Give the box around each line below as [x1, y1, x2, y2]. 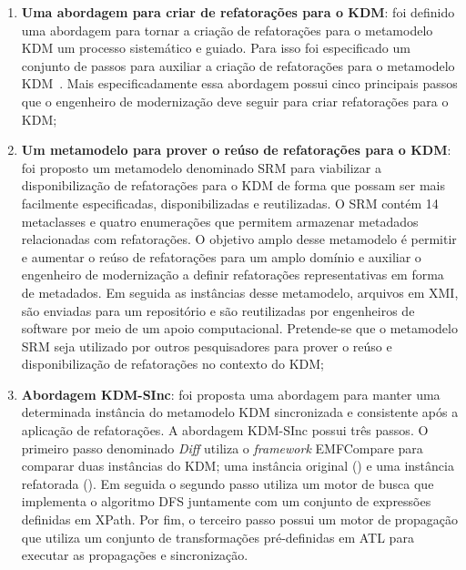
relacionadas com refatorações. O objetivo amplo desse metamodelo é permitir [21, 229, 457, 249]
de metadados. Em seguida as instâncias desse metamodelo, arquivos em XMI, [21, 282, 459, 301]
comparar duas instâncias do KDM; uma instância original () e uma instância [21, 456, 454, 475]
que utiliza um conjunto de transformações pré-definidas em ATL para [21, 527, 414, 546]
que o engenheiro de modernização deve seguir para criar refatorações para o [21, 91, 449, 110]
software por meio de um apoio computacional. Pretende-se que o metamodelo [21, 319, 458, 338]
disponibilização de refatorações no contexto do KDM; [21, 354, 324, 373]
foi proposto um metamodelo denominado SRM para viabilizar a [21, 158, 381, 177]
